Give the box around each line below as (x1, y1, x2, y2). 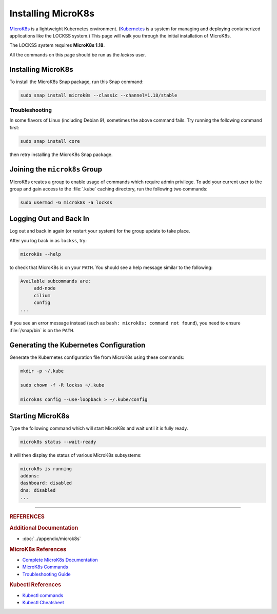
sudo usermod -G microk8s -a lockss (20, 199, 113, 205)
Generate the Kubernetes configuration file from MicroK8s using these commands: (9, 354, 185, 360)
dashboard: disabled (20, 480, 72, 486)
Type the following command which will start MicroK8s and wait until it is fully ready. (9, 425, 188, 431)
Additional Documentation (9, 524, 78, 531)
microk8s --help (20, 251, 62, 257)
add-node (33, 285, 56, 291)
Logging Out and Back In (9, 215, 90, 223)
